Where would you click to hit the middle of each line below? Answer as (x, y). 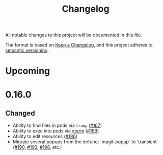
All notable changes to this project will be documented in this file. (74, 35)
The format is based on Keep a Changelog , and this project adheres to (79, 45)
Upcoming (28, 71)
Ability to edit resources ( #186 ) (45, 137)
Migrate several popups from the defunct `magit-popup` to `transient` (85, 142)
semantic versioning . (27, 50)
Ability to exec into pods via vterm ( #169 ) (56, 131)
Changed (20, 113)
